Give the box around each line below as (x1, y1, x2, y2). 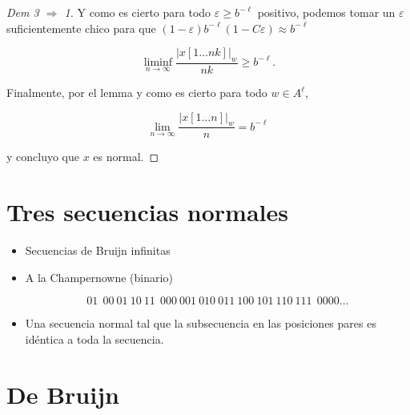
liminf (143, 57, 173, 69)
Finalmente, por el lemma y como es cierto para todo (6, 84, 267, 101)
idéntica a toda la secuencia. (25, 330, 164, 347)
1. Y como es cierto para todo (64, 4, 211, 20)
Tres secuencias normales (6, 195, 288, 228)
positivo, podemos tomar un (257, 4, 396, 20)
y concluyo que (6, 148, 79, 165)
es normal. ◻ (93, 148, 159, 165)
